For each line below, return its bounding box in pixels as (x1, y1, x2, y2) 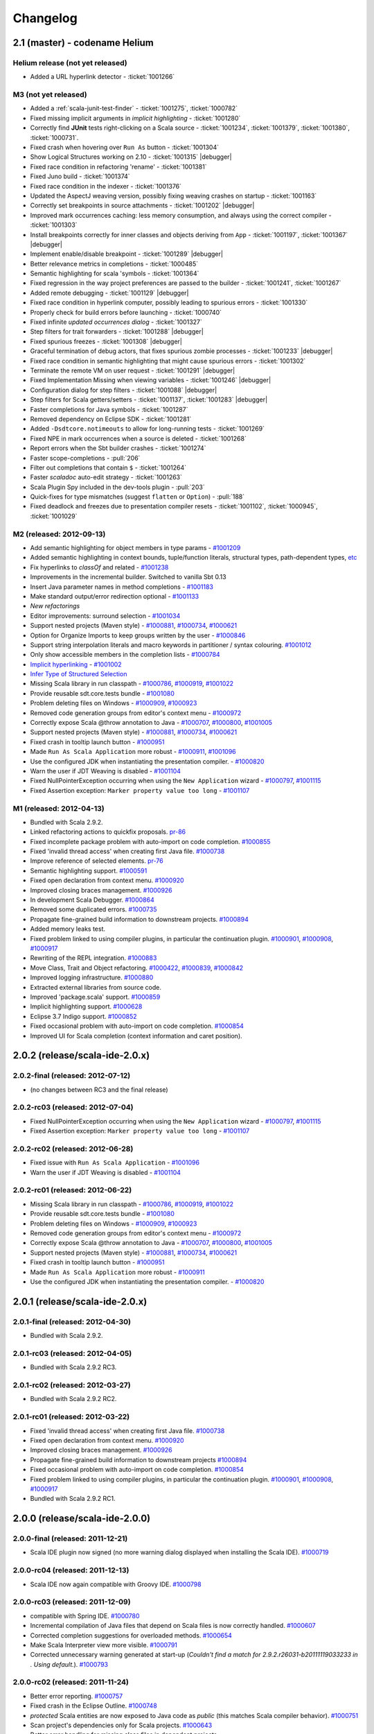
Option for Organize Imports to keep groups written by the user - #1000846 (30, 631, 246, 639)
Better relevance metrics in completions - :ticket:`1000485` (30, 259, 199, 268)
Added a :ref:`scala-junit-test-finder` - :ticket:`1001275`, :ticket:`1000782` (30, 104, 238, 112)
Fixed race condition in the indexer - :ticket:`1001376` (30, 182, 182, 190)
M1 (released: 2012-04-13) (12, 803, 105, 813)
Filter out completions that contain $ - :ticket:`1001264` (30, 463, 187, 472)
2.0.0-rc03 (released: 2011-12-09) (12, 1597, 131, 1607)
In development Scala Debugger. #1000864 (30, 895, 155, 904)
